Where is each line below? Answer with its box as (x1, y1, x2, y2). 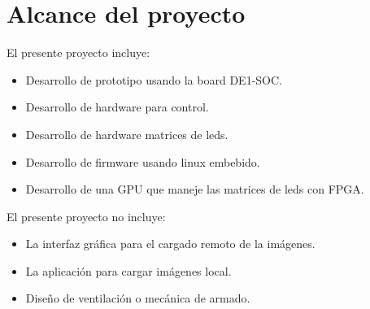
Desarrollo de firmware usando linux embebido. (25, 153, 260, 170)
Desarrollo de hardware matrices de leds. (25, 125, 229, 142)
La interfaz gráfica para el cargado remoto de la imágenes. (25, 235, 316, 252)
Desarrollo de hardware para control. (25, 98, 209, 115)
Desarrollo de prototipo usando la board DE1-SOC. (25, 71, 282, 88)
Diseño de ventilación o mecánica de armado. (25, 289, 250, 307)
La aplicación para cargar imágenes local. (25, 262, 232, 279)
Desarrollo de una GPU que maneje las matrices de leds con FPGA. (25, 181, 364, 198)
